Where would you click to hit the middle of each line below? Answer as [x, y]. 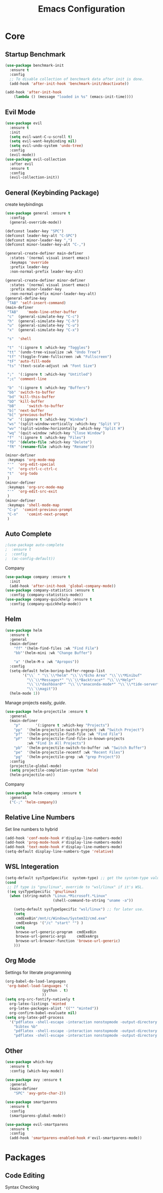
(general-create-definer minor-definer [45, 280]
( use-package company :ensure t [38, 577]
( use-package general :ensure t [38, 213]
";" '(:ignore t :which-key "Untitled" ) [49, 375]
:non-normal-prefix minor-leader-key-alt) [53, 294]
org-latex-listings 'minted [38, 1004]
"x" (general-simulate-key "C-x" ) [43, 330]
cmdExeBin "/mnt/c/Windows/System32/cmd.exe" [62, 918]
